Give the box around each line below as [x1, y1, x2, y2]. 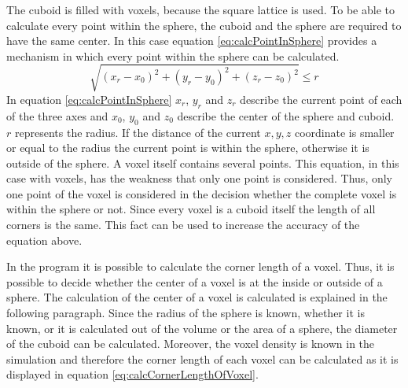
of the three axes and [6, 107, 108, 124]
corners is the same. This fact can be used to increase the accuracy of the [6, 216, 360, 233]
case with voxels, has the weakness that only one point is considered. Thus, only [6, 170, 393, 187]
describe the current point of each [240, 91, 402, 107]
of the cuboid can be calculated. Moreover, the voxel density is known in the [6, 335, 375, 352]
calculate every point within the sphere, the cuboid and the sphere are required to [6, 17, 402, 33]
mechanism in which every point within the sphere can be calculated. [6, 47, 340, 64]
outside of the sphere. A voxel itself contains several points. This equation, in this [6, 154, 399, 171]
